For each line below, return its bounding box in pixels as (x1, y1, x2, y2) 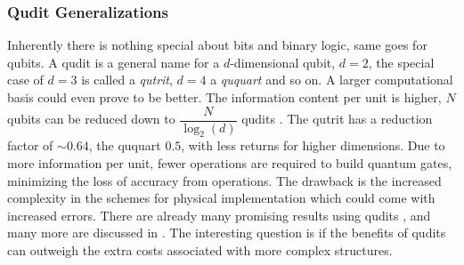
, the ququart (88, 136, 161, 155)
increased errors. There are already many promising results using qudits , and (7, 205, 431, 224)
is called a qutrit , (81, 70, 173, 89)
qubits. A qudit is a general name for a (7, 52, 220, 71)
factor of (7, 136, 53, 155)
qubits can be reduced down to (7, 109, 175, 128)
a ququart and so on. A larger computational (210, 70, 453, 89)
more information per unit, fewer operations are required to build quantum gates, (7, 154, 452, 173)
